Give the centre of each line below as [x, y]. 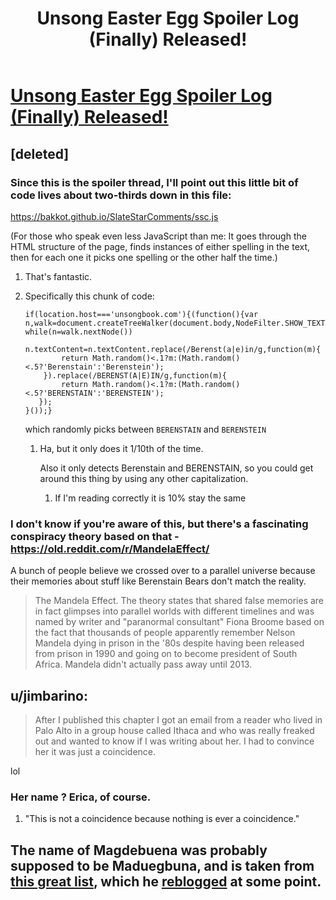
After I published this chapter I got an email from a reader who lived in [178, 719]
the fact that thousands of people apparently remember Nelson [165, 633]
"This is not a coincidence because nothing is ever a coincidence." [162, 819]
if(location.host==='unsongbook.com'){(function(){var [141, 314]
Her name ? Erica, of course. [81, 797]
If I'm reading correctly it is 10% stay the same [150, 498]
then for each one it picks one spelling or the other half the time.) [144, 257]
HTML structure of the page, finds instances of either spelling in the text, [160, 246]
